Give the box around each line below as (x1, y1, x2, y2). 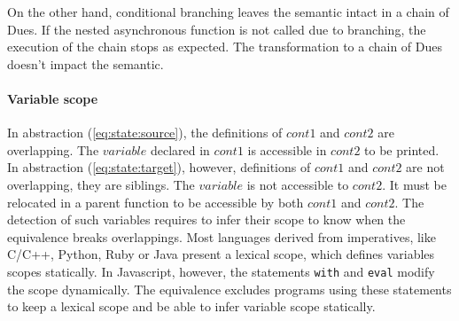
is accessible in (247, 140, 327, 159)
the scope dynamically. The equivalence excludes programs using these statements (7, 279, 452, 298)
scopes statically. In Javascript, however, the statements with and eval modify (7, 262, 435, 280)
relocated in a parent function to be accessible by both (7, 192, 304, 211)
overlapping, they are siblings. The (7, 175, 195, 193)
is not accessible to (246, 175, 349, 193)
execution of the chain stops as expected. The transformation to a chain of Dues (7, 37, 443, 56)
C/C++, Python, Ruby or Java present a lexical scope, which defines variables (7, 245, 435, 263)
